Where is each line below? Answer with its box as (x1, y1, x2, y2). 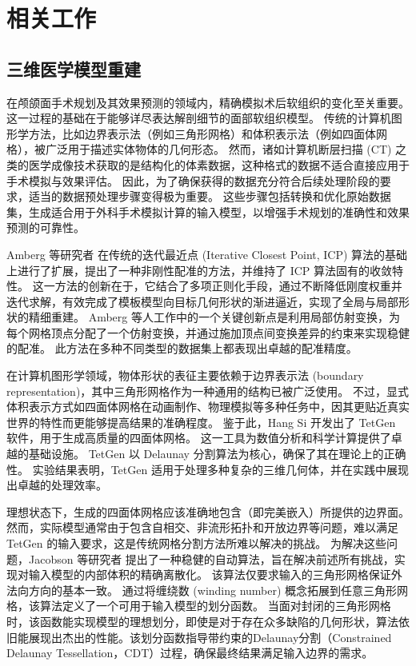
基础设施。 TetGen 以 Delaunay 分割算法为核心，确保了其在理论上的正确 (28, 445, 406, 462)
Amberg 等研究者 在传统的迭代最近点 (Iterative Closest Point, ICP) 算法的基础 (6, 245, 408, 262)
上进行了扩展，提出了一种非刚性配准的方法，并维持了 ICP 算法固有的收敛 (6, 261, 393, 278)
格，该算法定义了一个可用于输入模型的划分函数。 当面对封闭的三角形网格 (6, 597, 391, 614)
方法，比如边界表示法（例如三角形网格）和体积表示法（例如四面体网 (28, 125, 387, 142)
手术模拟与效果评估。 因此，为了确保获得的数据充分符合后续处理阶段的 (6, 172, 380, 189)
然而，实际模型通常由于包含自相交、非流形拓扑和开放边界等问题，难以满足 (6, 519, 398, 536)
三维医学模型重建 (6, 56, 141, 81)
